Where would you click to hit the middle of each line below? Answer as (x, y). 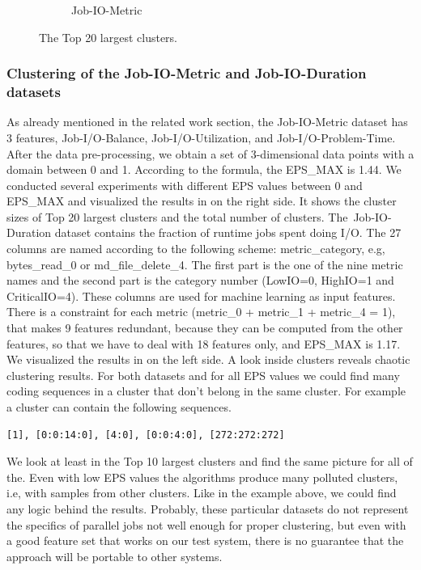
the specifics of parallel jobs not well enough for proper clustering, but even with (206, 524)
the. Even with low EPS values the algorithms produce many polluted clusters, (202, 477)
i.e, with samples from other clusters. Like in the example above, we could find (202, 493)
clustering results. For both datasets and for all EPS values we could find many (203, 375)
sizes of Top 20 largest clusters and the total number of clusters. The (177, 216)
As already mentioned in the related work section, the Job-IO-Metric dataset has (207, 122)
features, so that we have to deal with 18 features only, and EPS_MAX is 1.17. (204, 343)
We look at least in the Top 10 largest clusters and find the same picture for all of (210, 461)
